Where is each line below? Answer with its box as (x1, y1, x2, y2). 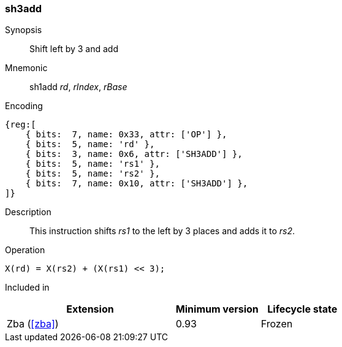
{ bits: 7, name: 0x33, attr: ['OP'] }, (25, 129, 227, 140)
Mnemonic (5, 63, 48, 74)
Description (5, 207, 51, 218)
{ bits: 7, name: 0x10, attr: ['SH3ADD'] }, (25, 178, 248, 189)
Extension (66, 303, 114, 316)
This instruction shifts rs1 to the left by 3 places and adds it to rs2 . (29, 226, 295, 237)
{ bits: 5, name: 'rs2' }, (25, 169, 160, 179)
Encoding (5, 101, 43, 112)
